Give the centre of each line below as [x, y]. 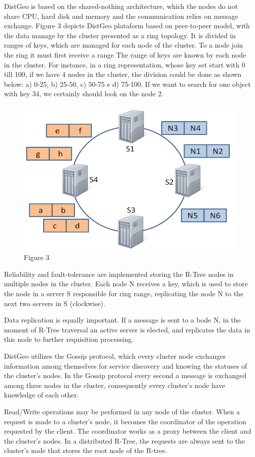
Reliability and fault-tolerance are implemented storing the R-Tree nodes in [119, 274]
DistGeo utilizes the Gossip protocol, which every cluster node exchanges [115, 356]
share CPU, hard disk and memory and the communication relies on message [121, 16]
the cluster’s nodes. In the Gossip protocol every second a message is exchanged [125, 375]
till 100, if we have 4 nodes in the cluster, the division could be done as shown [123, 74]
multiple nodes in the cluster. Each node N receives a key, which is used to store [126, 284]
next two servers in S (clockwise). [55, 303]
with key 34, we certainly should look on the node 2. [84, 94]
